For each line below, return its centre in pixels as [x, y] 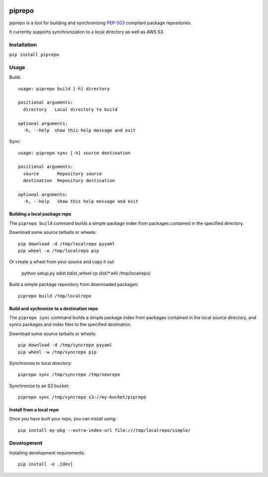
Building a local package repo [40, 214]
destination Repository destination [69, 181]
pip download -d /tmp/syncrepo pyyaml [65, 345]
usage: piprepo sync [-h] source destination [74, 153]
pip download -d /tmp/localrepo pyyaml [67, 244]
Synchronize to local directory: [40, 363]
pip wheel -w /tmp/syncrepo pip [57, 352]
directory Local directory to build [70, 109]
